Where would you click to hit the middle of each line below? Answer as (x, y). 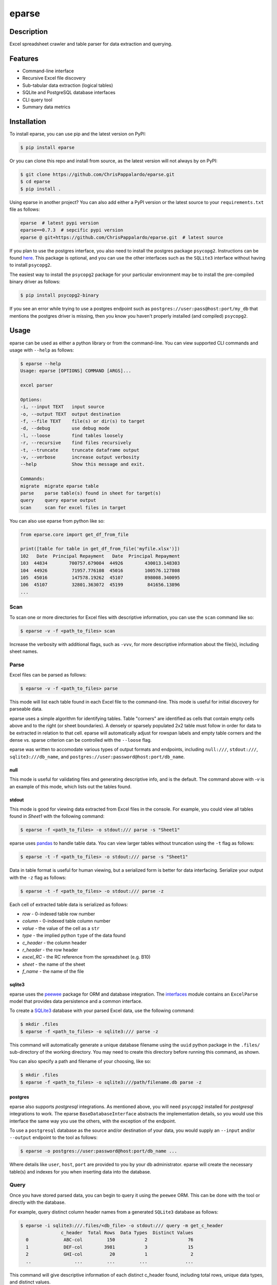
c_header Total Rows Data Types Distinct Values (127, 1233)
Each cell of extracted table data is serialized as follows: (69, 904)
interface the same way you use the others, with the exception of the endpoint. (93, 1121)
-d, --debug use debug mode (65, 428)
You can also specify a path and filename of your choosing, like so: (80, 1061)
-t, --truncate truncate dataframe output (80, 450)
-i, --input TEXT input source (62, 407)
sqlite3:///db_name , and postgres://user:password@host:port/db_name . (97, 757)
